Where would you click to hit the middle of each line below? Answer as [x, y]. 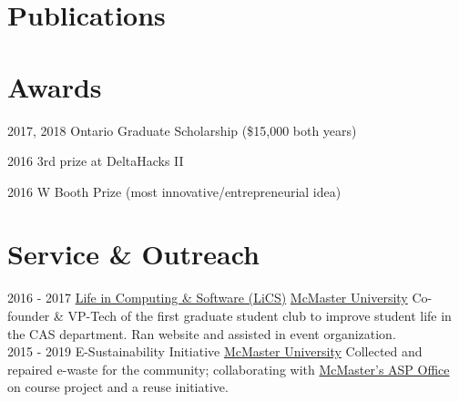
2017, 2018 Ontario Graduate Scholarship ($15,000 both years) [182, 130]
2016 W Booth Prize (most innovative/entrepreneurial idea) [174, 191]
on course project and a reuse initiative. [118, 387]
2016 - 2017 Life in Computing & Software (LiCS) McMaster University [208, 298]
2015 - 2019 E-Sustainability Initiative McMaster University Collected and [215, 351]
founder [29, 315]
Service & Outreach [133, 254]
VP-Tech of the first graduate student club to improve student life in [260, 315]
